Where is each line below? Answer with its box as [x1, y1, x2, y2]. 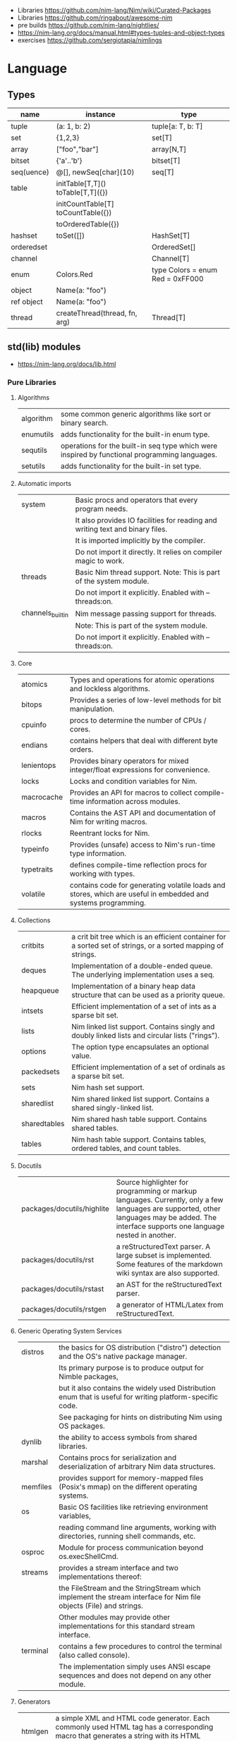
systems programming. [69, 898, 146, 908]
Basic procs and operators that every [75, 495, 198, 505]
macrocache [20, 793, 63, 802]
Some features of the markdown [116, 1259, 224, 1269]
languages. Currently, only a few [116, 1195, 224, 1205]
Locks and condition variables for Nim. [69, 776, 197, 786]
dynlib [20, 1437, 42, 1447]
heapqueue [20, 986, 59, 996]
